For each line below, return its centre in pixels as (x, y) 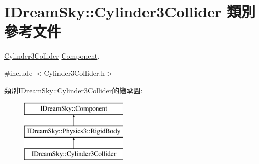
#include (18, 73)
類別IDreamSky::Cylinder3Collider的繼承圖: (74, 90)
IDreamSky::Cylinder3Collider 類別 (130, 11)
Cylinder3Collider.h (75, 73)
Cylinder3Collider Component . (52, 56)
